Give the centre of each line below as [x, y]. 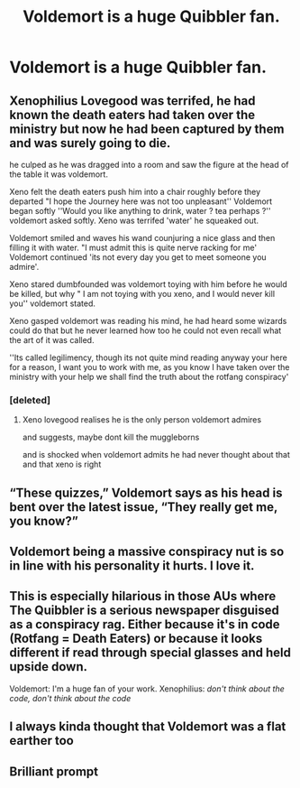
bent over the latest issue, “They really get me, [143, 507]
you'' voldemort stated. [53, 303]
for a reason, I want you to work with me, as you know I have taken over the [150, 367]
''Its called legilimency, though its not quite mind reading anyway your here [149, 357]
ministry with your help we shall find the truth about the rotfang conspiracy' [149, 377]
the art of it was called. [52, 340]
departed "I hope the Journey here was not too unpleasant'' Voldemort [141, 201]
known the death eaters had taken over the [132, 115]
